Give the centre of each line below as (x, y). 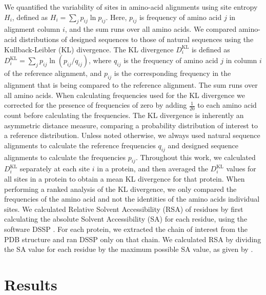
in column (241, 60)
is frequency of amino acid (180, 17)
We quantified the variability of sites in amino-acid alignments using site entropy (131, 7)
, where (100, 60)
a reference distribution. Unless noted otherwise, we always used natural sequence (132, 135)
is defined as (211, 49)
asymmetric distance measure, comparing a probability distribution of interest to (131, 125)
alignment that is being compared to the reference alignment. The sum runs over (131, 84)
